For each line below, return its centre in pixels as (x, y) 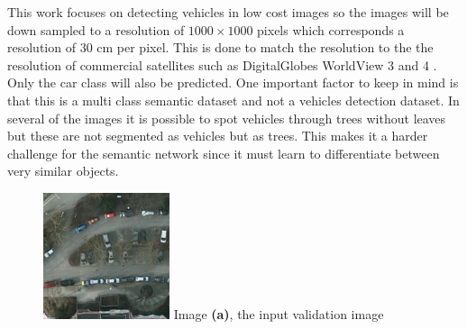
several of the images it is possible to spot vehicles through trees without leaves (227, 118)
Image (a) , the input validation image (279, 313)
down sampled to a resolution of (96, 29)
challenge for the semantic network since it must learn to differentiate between (224, 153)
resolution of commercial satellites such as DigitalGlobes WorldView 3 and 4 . (222, 64)
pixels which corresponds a (331, 29)
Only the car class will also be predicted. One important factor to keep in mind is (233, 82)
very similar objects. (63, 171)
